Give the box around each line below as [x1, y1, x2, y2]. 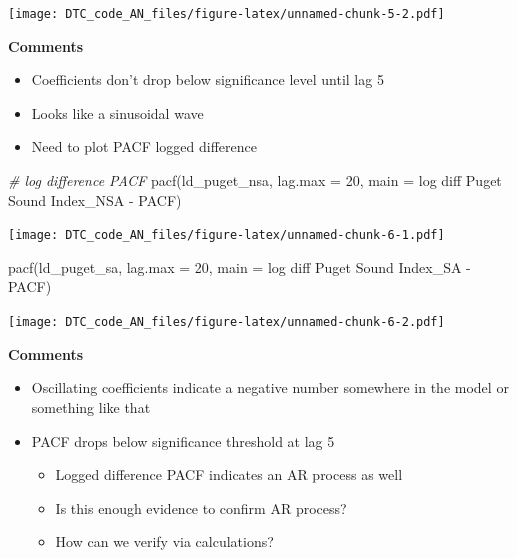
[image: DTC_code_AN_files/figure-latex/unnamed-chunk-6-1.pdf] [8, 228, 445, 243]
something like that [31, 396, 151, 417]
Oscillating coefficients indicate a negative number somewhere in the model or [31, 377, 509, 398]
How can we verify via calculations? [55, 531, 274, 552]
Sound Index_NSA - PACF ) [8, 189, 182, 210]
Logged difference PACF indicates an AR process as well [55, 464, 403, 485]
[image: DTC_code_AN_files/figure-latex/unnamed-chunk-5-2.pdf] [8, 7, 445, 21]
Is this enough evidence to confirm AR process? [55, 497, 347, 518]
